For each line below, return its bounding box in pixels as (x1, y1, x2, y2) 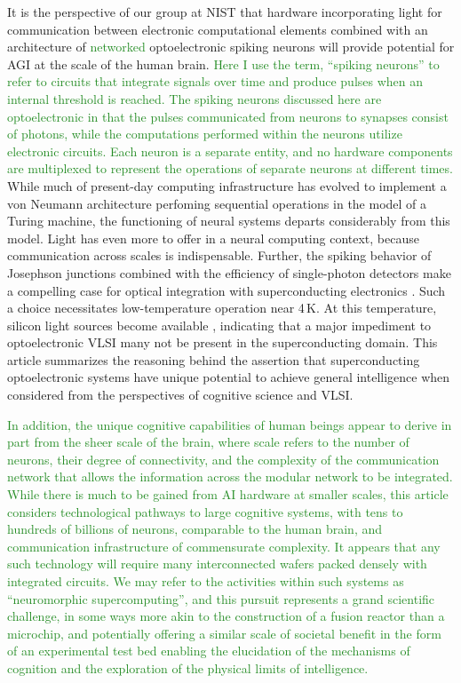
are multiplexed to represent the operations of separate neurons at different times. (7, 159, 453, 178)
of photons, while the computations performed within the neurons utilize (7, 124, 402, 143)
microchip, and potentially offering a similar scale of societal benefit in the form (7, 623, 441, 642)
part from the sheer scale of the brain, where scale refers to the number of (7, 433, 409, 451)
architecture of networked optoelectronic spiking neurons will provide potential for (7, 37, 455, 56)
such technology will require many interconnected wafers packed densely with (7, 554, 427, 573)
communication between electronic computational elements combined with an (7, 20, 428, 38)
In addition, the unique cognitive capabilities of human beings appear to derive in (7, 415, 452, 433)
